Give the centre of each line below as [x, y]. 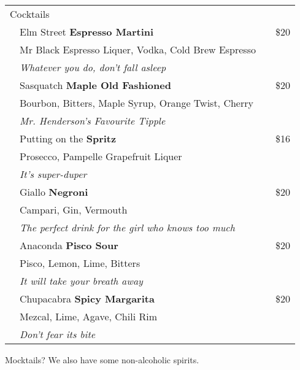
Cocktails [30, 14]
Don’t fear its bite [58, 334]
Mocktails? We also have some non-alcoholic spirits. [102, 360]
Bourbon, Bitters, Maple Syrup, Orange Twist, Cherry [137, 103]
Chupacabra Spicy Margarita [87, 299]
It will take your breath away [81, 281]
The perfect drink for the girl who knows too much [127, 227]
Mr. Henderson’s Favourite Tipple [93, 121]
